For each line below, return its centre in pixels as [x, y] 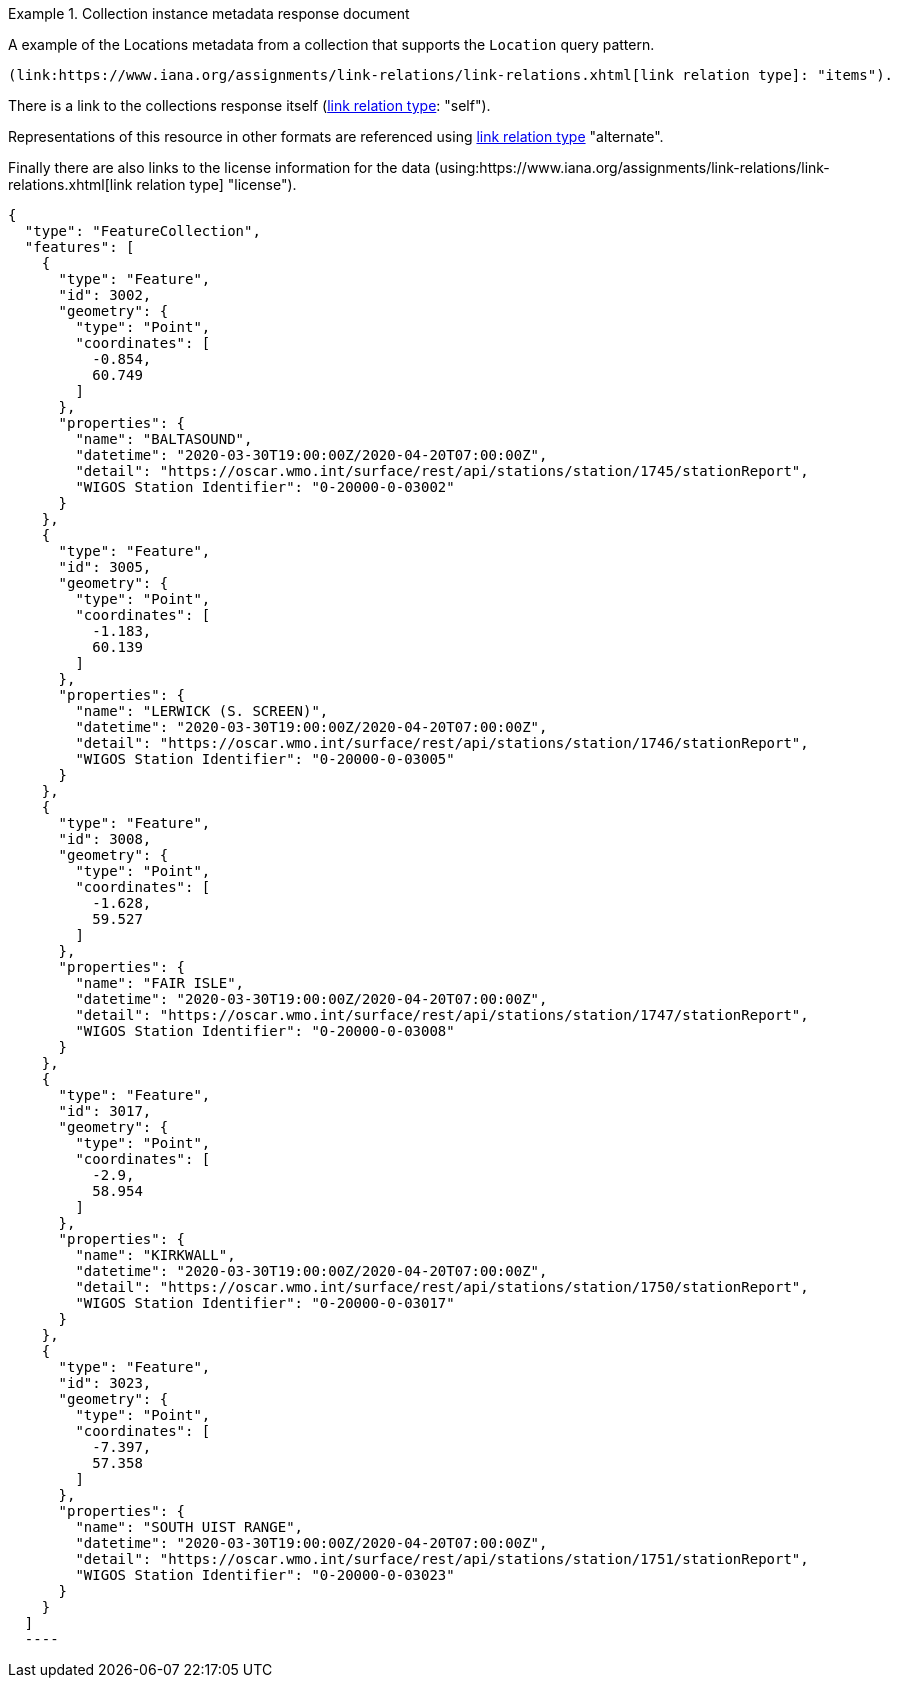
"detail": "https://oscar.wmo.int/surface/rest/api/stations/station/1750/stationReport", [442, 1287]
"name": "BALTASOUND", [164, 439]
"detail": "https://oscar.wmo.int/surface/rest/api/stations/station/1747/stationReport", [442, 1015]
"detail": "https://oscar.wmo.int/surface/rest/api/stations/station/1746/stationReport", [442, 743]
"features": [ [79, 247]
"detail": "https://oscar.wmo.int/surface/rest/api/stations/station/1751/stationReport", [442, 1559]
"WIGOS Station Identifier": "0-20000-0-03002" [265, 487]
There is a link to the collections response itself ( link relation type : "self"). [249, 105]
